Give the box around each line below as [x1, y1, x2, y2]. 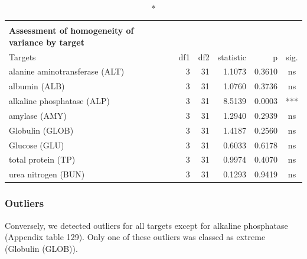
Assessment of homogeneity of [9, 24, 134, 37]
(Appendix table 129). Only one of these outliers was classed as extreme [5, 231, 266, 243]
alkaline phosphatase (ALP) [9, 95, 110, 107]
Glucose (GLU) [9, 138, 64, 151]
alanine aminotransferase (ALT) [9, 65, 125, 77]
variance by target [9, 35, 84, 48]
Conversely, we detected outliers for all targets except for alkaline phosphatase [5, 219, 288, 231]
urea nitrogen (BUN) [9, 168, 85, 180]
